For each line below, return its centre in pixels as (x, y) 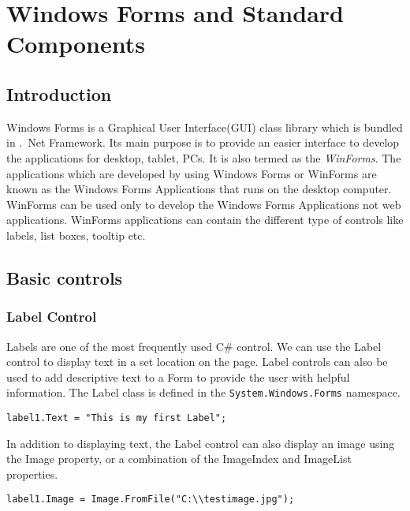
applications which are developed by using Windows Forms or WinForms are (192, 173)
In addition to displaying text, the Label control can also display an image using (201, 443)
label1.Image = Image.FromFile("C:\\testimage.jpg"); (151, 500)
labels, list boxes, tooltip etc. (76, 235)
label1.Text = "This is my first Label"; (117, 418)
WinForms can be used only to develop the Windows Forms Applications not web (204, 204)
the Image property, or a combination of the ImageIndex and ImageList (179, 459)
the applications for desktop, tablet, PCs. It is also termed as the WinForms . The (204, 157)
